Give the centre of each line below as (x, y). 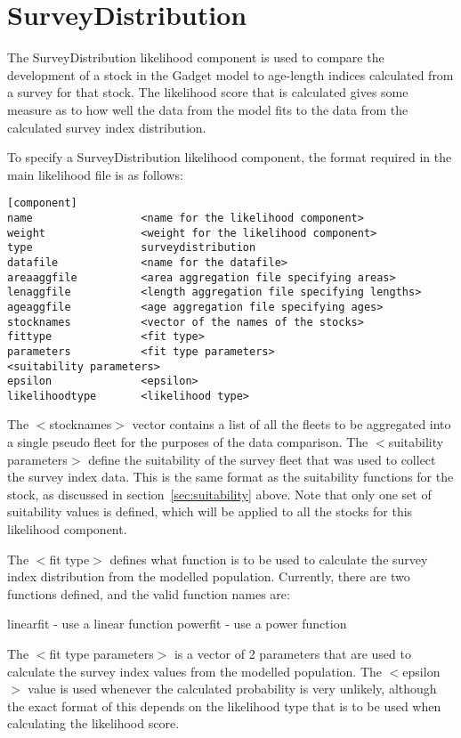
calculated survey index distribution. (107, 127)
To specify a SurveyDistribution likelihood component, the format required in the (230, 157)
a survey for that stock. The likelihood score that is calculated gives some (208, 92)
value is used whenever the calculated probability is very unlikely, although (232, 689)
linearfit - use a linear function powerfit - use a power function (177, 624)
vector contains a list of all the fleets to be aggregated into (291, 424)
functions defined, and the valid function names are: (149, 593)
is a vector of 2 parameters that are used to (292, 653)
